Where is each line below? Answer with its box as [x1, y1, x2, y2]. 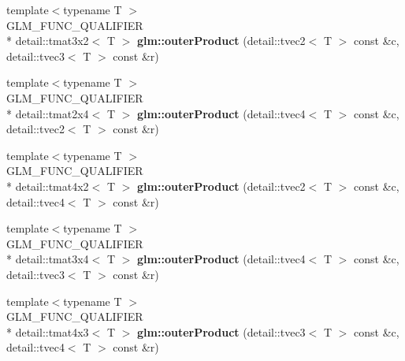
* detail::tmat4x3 [6, 323, 89, 340]
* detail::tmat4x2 [6, 177, 89, 194]
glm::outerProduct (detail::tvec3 [137, 323, 306, 340]
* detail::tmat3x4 [6, 251, 89, 267]
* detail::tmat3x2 [6, 32, 89, 49]
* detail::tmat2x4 [6, 105, 89, 121]
